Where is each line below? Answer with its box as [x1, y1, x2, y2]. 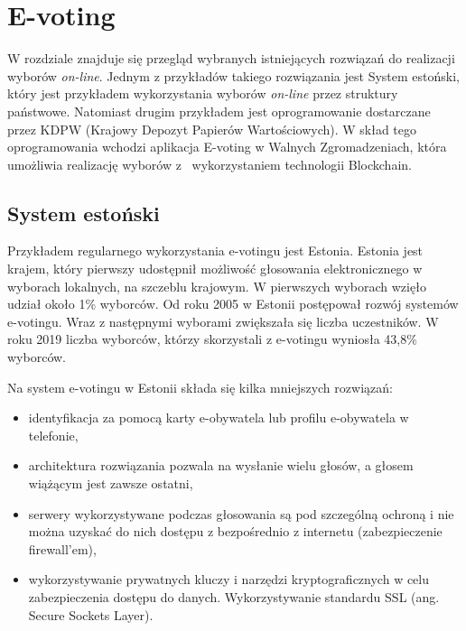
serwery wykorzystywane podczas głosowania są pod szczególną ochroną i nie [28, 504, 454, 523]
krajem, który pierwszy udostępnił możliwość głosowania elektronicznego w [7, 259, 423, 278]
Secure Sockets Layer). [28, 605, 154, 624]
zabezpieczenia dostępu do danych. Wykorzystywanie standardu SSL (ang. [28, 587, 440, 606]
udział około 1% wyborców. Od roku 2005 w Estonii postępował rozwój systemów [7, 294, 459, 313]
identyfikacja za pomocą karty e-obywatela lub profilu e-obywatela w [28, 408, 409, 427]
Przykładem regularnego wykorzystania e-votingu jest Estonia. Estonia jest [7, 241, 424, 260]
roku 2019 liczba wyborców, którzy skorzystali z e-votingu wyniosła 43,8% [7, 329, 417, 348]
